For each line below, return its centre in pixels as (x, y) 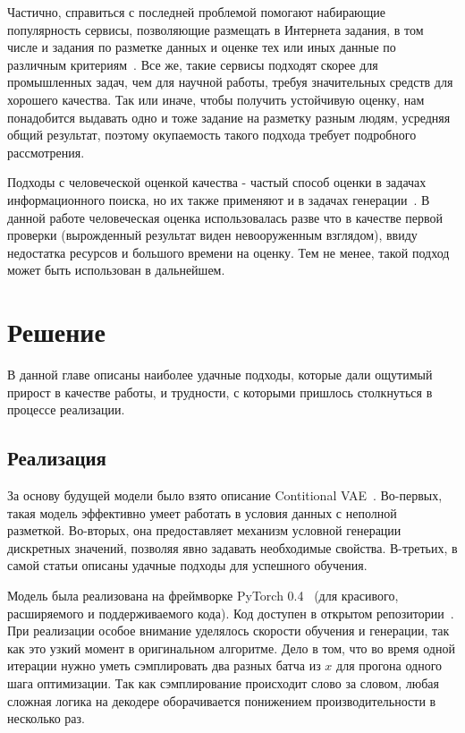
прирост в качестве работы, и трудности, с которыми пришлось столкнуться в (220, 392)
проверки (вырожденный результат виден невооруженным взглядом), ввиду (212, 235)
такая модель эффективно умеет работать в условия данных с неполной (202, 512)
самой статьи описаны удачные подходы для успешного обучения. (187, 565)
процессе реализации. (66, 409)
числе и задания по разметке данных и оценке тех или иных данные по (202, 47)
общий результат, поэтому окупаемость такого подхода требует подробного (212, 135)
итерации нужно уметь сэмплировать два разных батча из (164, 665)
